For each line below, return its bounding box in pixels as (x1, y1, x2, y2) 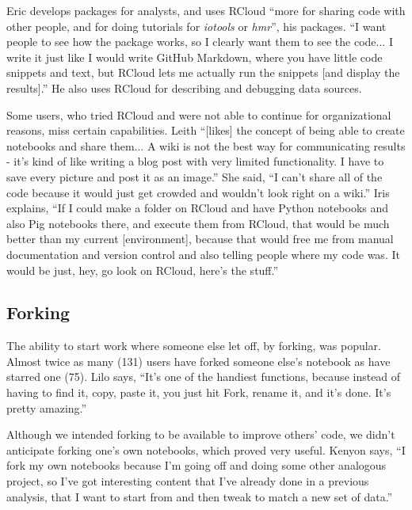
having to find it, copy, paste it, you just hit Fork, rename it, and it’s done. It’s (6, 384, 391, 401)
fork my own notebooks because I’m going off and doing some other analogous (6, 457, 387, 474)
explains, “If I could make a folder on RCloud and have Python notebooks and (6, 200, 389, 216)
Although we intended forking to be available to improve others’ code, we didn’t (6, 426, 395, 443)
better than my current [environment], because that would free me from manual (6, 230, 394, 247)
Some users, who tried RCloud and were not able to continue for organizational (6, 106, 391, 123)
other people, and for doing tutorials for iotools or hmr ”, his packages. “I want (6, 17, 387, 34)
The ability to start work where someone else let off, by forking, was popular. (6, 337, 381, 354)
